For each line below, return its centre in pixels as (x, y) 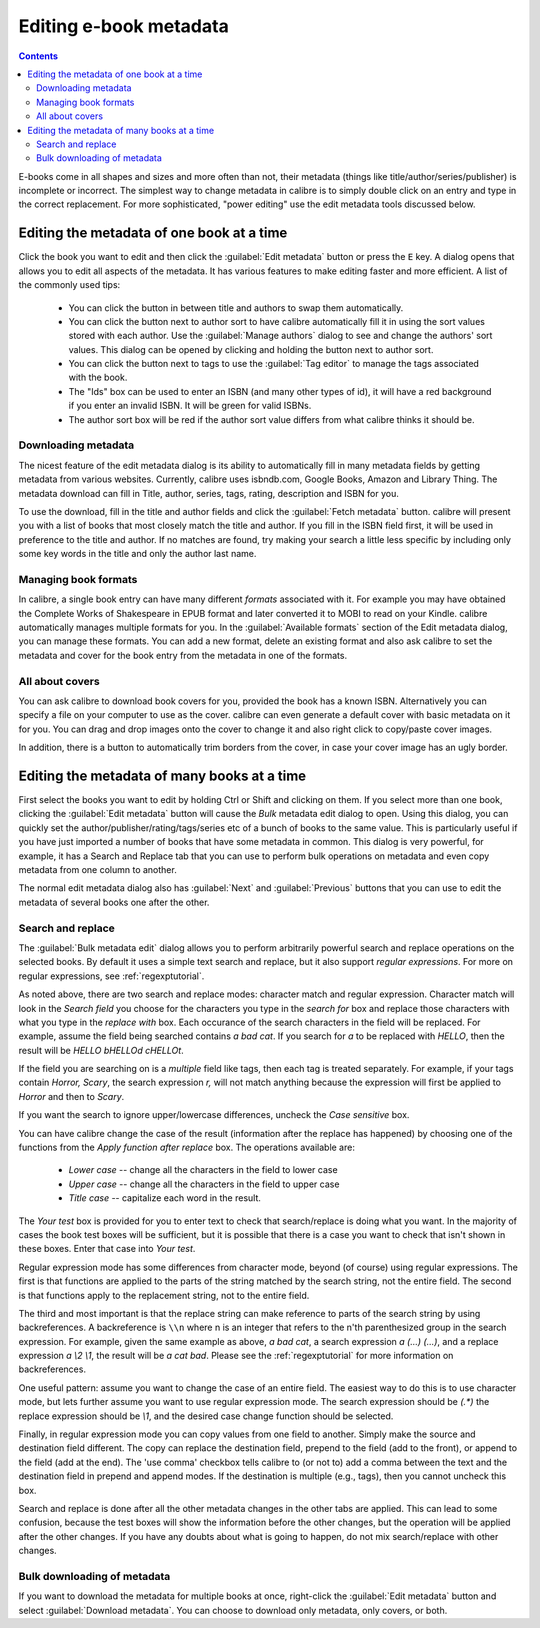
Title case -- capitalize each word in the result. (165, 1198)
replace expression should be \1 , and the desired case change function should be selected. (206, 1416)
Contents (38, 56)
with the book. (98, 377)
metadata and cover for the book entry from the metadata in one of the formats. (183, 655)
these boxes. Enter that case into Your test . (107, 1249)
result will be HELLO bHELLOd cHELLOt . (101, 1050)
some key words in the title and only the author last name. (137, 554)
